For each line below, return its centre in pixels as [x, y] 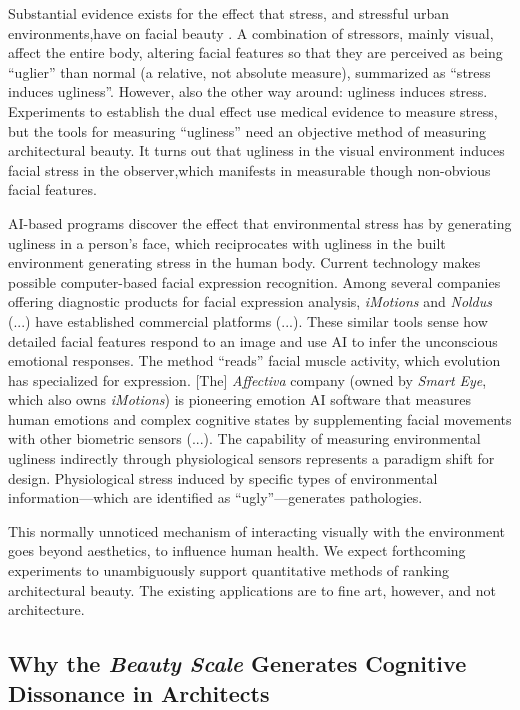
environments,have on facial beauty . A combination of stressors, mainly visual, [251, 32]
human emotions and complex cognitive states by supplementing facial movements [260, 418]
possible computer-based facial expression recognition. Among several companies [254, 281]
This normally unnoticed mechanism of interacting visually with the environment [256, 530]
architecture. [46, 609]
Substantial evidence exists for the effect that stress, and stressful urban [229, 13]
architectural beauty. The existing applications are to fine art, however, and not [252, 589]
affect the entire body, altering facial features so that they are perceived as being [255, 52]
